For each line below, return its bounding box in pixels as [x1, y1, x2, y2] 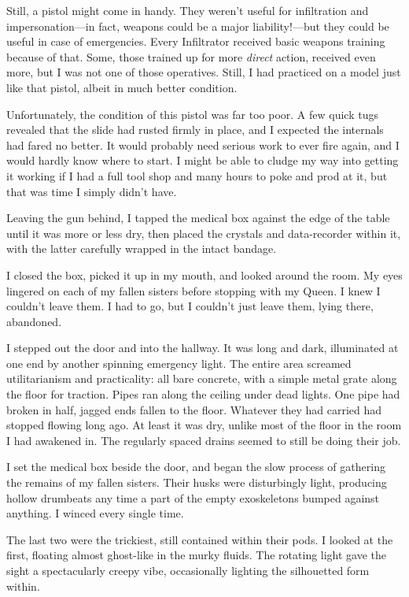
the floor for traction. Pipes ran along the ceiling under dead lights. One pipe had [6, 386, 400, 402]
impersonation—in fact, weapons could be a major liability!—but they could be [6, 17, 389, 34]
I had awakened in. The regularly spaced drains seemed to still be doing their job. [6, 432, 401, 448]
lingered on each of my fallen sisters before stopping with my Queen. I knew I [6, 282, 381, 298]
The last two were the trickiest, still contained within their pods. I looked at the [6, 531, 393, 547]
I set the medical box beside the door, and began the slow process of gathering [6, 458, 385, 475]
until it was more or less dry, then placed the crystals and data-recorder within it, [6, 224, 401, 241]
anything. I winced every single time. [6, 505, 184, 521]
